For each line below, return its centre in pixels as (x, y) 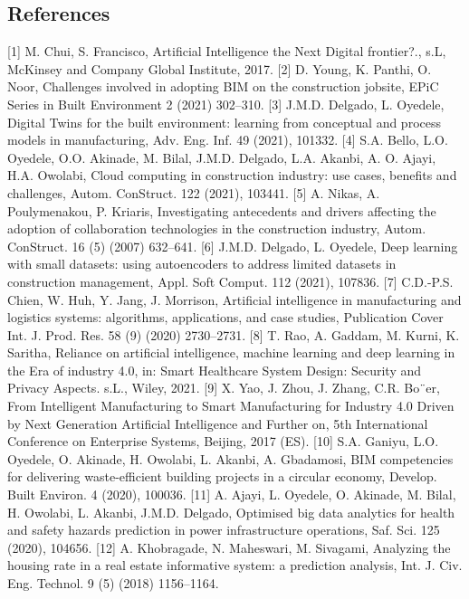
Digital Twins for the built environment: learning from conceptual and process (224, 122)
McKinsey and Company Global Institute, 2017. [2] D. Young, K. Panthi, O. (220, 68)
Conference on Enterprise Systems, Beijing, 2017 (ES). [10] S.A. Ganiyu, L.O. (223, 441)
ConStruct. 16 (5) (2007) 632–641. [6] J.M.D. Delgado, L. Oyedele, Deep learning (233, 246)
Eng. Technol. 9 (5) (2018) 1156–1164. (113, 583)
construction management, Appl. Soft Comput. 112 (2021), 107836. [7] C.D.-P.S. (230, 281)
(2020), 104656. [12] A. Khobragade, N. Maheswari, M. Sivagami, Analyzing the (229, 547)
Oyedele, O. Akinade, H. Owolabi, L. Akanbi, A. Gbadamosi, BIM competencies (230, 458)
